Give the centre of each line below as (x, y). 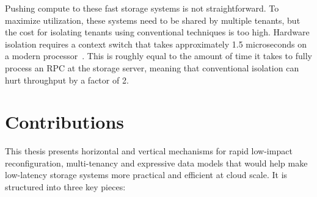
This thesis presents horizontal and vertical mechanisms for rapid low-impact (149, 151)
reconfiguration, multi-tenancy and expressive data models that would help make (156, 163)
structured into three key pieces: (65, 187)
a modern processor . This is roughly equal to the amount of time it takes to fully (158, 56)
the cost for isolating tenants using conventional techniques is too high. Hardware (157, 32)
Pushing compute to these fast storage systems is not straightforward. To (142, 8)
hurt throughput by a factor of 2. (67, 80)
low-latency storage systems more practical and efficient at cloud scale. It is (146, 175)
